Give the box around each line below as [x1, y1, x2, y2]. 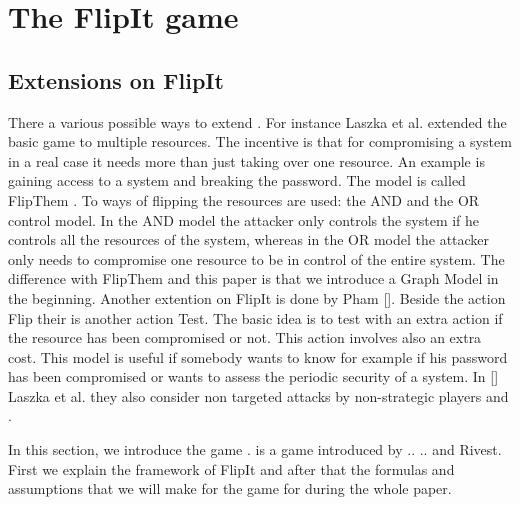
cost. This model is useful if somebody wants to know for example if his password [8, 346, 508, 367]
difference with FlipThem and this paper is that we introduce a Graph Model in [8, 268, 499, 289]
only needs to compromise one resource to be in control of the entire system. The [8, 248, 505, 269]
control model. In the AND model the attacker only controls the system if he [8, 209, 480, 230]
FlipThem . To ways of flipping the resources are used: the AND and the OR [8, 189, 480, 210]
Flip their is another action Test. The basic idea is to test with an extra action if [8, 307, 503, 328]
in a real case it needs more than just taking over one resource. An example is [8, 150, 485, 171]
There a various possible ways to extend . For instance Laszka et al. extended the [8, 111, 507, 132]
